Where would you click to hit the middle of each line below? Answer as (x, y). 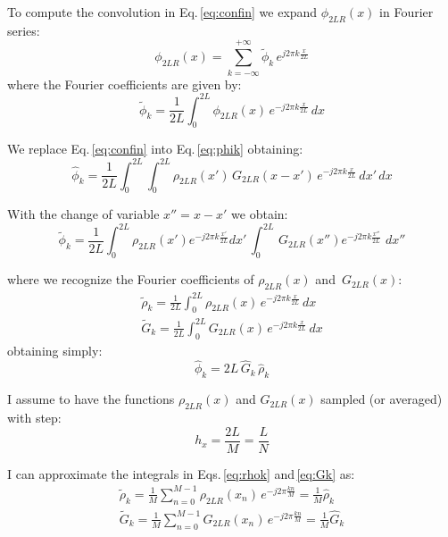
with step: (34, 418)
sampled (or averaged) (382, 399)
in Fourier (407, 12)
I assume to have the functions (91, 399)
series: (24, 30)
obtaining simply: (55, 350)
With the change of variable (83, 214)
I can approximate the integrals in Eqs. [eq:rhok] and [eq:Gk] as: (181, 473)
